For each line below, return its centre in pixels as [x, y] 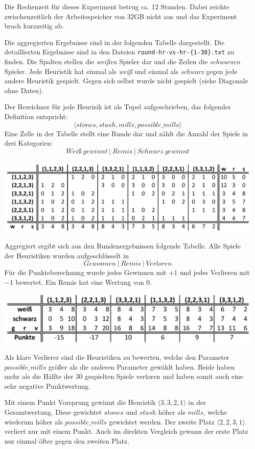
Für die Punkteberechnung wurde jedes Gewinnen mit [85, 272]
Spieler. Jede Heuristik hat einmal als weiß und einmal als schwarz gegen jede [121, 71]
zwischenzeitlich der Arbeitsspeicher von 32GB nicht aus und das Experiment [121, 16]
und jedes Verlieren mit [215, 272]
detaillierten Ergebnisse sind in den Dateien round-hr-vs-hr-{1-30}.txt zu [119, 52]
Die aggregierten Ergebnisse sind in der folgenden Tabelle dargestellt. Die [115, 42]
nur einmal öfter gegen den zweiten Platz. [67, 440]
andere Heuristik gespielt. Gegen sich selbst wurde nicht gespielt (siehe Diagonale [126, 81]
